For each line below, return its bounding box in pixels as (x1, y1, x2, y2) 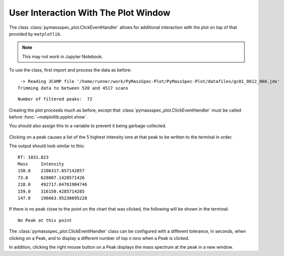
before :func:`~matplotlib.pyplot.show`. (9, 114, 88, 120)
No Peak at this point (18, 217, 72, 223)
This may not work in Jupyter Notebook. (22, 54, 103, 59)
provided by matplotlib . (9, 31, 61, 37)
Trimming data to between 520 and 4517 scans (18, 85, 129, 91)
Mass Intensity (18, 161, 64, 167)
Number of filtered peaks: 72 (18, 97, 93, 102)
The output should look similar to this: (9, 143, 85, 149)
